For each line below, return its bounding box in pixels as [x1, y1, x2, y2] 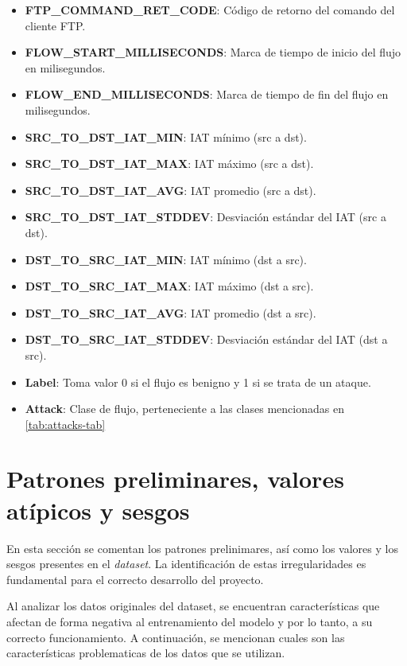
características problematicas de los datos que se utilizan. [6, 645, 285, 661]
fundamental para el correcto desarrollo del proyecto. [6, 571, 264, 587]
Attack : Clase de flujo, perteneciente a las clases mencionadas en [25, 400, 344, 417]
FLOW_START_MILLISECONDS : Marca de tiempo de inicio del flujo [25, 44, 401, 60]
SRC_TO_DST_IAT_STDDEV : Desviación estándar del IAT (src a [25, 208, 386, 225]
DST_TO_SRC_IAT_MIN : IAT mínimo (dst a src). [25, 251, 307, 267]
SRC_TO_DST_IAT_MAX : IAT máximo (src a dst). [25, 155, 314, 172]
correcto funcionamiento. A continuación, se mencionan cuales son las [6, 629, 345, 645]
